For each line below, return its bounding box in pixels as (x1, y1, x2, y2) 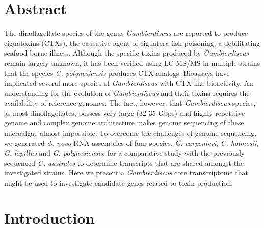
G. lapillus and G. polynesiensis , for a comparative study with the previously (4, 147, 245, 158)
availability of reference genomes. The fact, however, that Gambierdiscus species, (4, 97, 256, 108)
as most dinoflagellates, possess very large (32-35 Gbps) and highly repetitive (4, 107, 245, 118)
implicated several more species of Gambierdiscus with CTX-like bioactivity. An (4, 78, 253, 88)
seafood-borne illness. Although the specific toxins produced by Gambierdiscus (4, 47, 249, 58)
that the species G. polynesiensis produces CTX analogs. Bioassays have (4, 67, 230, 78)
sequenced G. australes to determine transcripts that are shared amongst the (4, 157, 244, 168)
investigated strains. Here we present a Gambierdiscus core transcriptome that (4, 167, 248, 178)
